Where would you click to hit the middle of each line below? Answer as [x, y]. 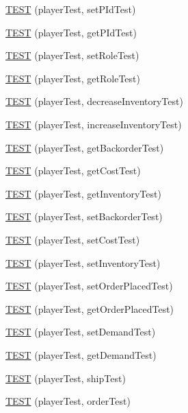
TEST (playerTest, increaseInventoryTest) [94, 124]
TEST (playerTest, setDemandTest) [81, 332]
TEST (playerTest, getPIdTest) [71, 32]
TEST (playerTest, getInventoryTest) [83, 193]
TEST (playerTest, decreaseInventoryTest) [94, 101]
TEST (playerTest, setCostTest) [73, 239]
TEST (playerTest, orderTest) [68, 401]
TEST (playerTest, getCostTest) [73, 170]
